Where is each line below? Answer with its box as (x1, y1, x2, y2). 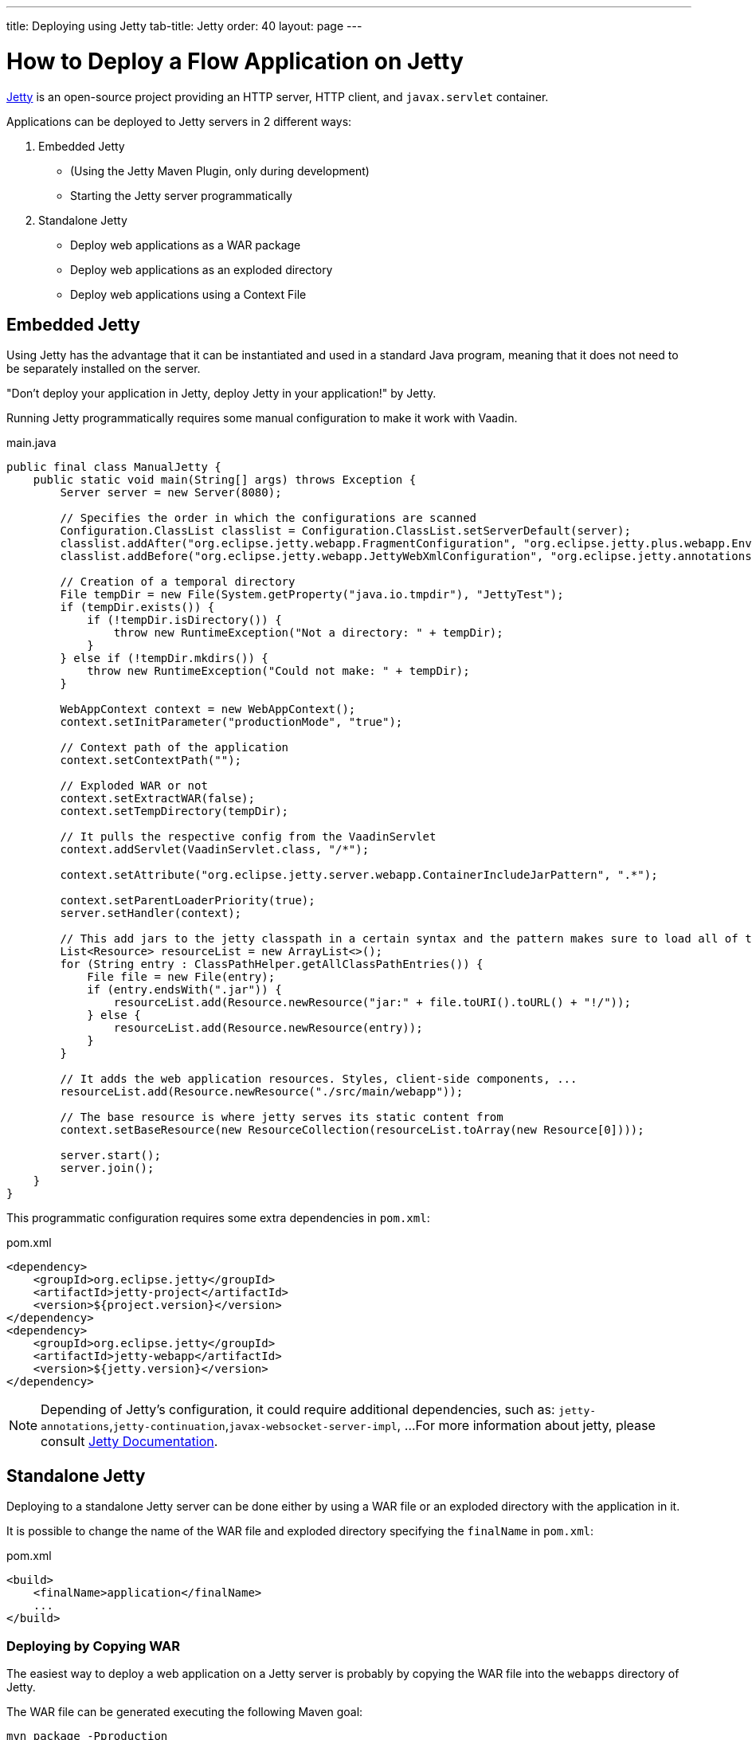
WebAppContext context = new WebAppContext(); (60, 703, 356, 716)
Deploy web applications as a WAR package (70, 237, 301, 252)
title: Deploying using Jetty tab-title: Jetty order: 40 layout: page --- (6, 19, 362, 33)
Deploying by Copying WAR (6, 1637, 181, 1654)
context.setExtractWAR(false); (60, 792, 255, 805)
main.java (6, 436, 57, 450)
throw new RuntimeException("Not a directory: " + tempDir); (113, 626, 503, 640)
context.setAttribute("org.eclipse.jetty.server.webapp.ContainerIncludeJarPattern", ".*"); (60, 868, 658, 882)
